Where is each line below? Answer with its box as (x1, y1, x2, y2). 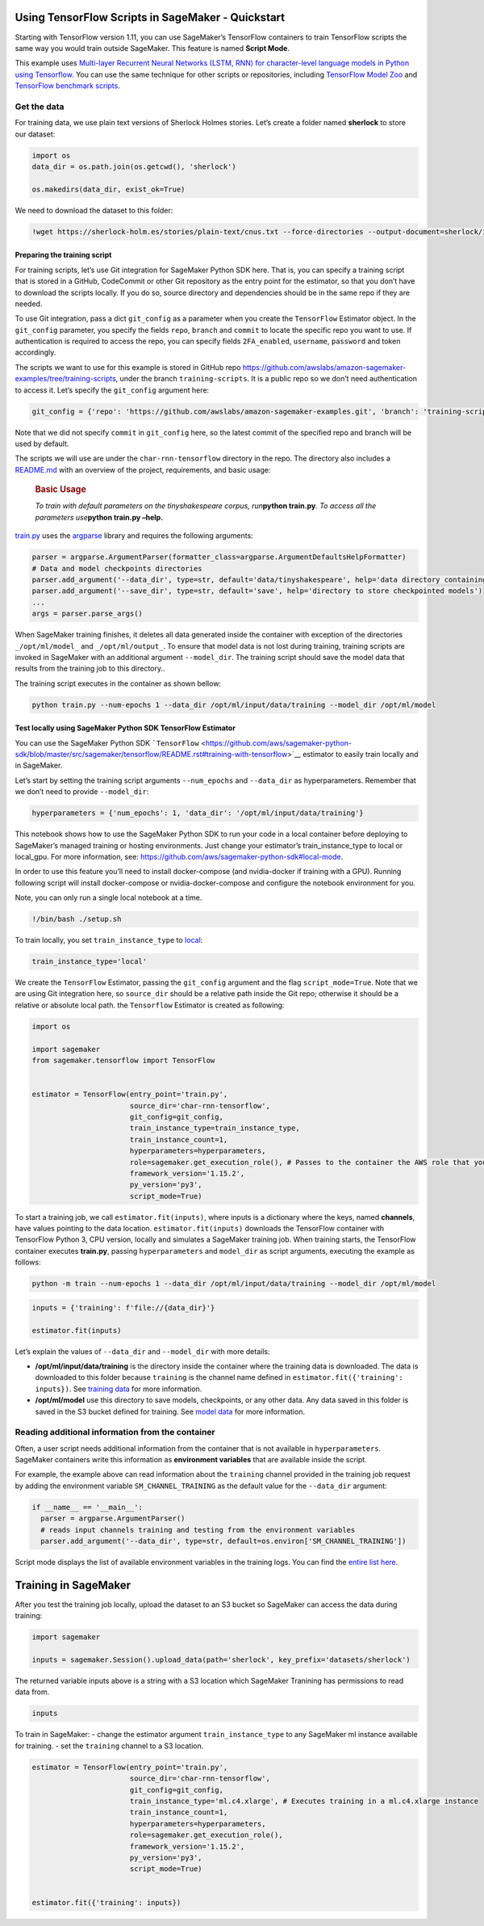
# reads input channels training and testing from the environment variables (40, 1525, 356, 1534)
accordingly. (15, 347, 56, 357)
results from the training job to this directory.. (15, 663, 165, 674)
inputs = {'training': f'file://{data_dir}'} (31, 1303, 215, 1312)
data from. (15, 1687, 50, 1697)
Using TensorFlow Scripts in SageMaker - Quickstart (15, 11, 286, 24)
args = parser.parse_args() (31, 609, 143, 618)
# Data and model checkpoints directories (31, 564, 202, 573)
